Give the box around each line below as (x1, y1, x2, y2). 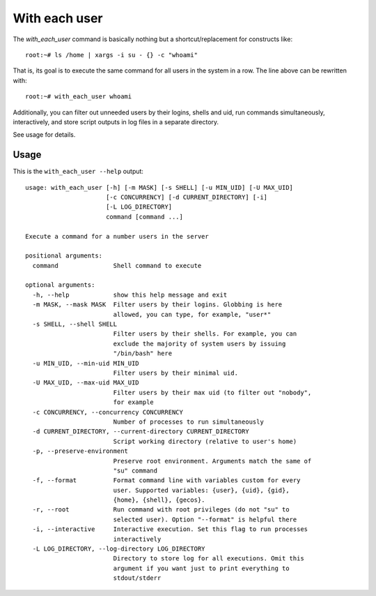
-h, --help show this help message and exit (32, 290, 228, 299)
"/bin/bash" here (113, 350, 173, 357)
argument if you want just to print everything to (113, 564, 290, 572)
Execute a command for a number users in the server (25, 232, 209, 240)
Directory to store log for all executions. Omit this (113, 555, 304, 563)
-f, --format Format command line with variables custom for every (32, 477, 301, 484)
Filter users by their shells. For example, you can (113, 330, 297, 338)
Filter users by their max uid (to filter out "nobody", (113, 388, 312, 396)
